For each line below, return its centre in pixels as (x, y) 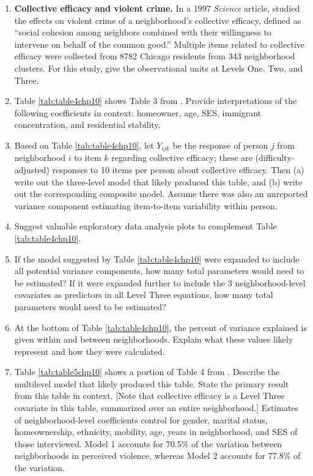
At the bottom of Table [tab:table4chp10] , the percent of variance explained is (160, 327)
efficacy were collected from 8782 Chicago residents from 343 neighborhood (155, 56)
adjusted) (32, 169)
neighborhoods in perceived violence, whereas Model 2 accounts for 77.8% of (157, 456)
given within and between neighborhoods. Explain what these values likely (154, 339)
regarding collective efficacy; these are (182, 158)
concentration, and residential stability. (87, 125)
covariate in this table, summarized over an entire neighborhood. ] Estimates (156, 408)
